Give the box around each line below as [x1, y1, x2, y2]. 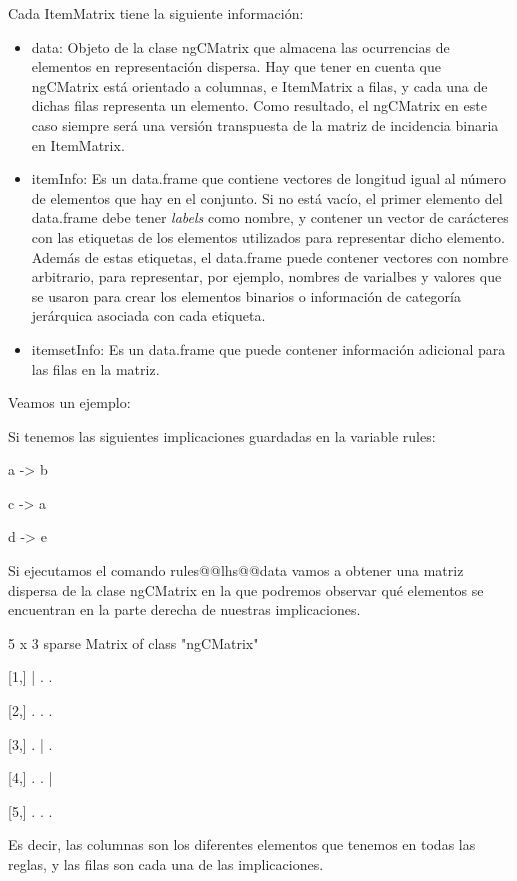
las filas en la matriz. [31, 358, 160, 379]
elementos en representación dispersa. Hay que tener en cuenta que [31, 56, 441, 77]
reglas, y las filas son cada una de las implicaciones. [8, 854, 324, 874]
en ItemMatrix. [31, 134, 125, 155]
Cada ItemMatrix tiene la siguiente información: [8, 3, 304, 23]
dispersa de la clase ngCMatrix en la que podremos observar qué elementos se [8, 579, 484, 600]
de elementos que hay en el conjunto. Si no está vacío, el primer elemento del [31, 187, 503, 208]
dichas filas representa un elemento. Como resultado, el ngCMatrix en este [31, 95, 487, 116]
